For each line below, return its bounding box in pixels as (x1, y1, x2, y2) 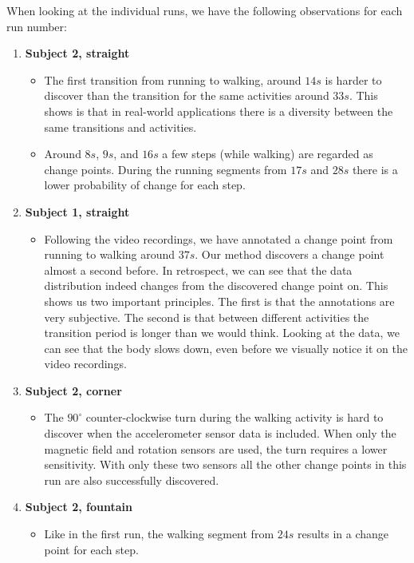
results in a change (297, 525, 389, 542)
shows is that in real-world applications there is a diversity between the (44, 102, 393, 119)
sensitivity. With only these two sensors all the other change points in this (44, 456, 407, 473)
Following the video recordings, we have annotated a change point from (44, 230, 393, 247)
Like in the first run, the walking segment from (44, 525, 274, 542)
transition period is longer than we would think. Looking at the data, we (44, 324, 400, 341)
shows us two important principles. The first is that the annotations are (44, 292, 395, 309)
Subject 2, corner (25, 382, 122, 398)
